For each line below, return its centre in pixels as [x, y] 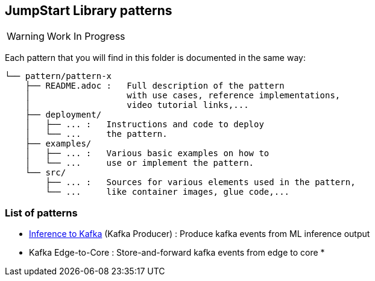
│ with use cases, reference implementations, [183, 96]
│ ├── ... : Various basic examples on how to [147, 153]
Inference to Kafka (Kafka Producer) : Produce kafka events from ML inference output [200, 234]
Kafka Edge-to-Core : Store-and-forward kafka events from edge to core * [177, 253]
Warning [26, 36]
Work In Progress [86, 36]
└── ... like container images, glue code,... [168, 192]
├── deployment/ [63, 115]
